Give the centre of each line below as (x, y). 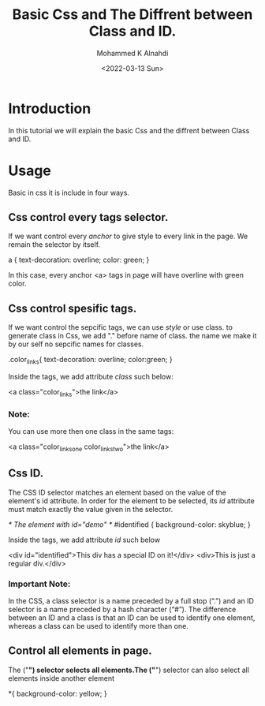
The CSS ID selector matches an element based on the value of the (117, 492)
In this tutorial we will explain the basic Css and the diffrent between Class (129, 130)
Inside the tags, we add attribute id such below (84, 540)
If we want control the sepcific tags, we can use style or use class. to (120, 327)
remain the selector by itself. (54, 245)
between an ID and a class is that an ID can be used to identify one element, (132, 618)
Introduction (50, 108)
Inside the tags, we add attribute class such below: (91, 377)
